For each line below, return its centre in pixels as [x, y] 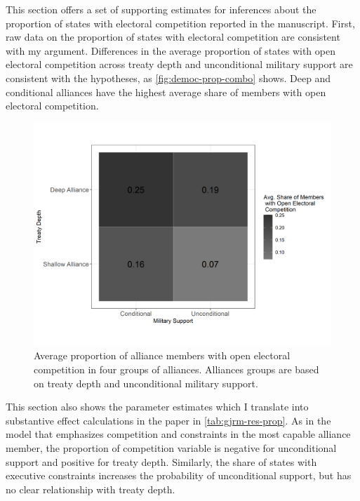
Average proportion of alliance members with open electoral [162, 355]
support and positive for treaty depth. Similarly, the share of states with [161, 461]
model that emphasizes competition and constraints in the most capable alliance [178, 434]
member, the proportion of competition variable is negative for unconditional [171, 447]
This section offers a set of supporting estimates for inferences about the [161, 9]
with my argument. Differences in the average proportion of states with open [171, 50]
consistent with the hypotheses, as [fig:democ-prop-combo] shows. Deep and [168, 78]
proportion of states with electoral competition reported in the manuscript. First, [180, 23]
